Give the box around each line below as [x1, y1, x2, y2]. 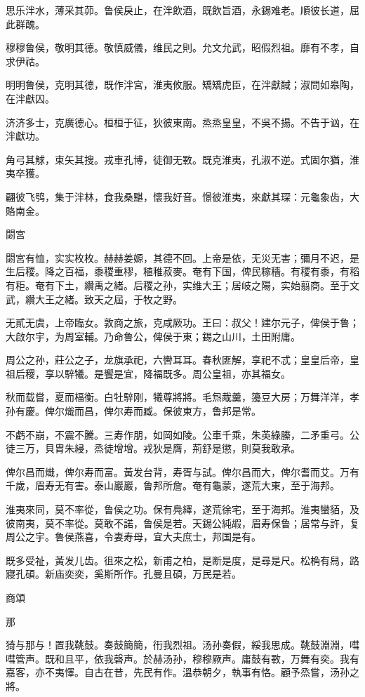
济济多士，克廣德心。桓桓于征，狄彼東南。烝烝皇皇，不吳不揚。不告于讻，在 [6, 114, 359, 129]
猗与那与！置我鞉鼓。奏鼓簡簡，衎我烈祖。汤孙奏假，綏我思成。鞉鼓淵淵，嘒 [6, 637, 359, 652]
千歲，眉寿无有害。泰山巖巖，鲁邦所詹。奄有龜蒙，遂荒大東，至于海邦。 [6, 478, 340, 493]
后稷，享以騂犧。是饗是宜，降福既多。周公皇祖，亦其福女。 [15, 366, 291, 380]
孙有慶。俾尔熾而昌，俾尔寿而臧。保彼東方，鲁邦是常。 [6, 404, 261, 418]
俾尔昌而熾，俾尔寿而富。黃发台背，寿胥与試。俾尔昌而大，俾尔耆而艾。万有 [6, 464, 359, 479]
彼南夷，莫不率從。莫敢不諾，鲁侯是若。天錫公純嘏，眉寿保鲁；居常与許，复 [6, 515, 359, 530]
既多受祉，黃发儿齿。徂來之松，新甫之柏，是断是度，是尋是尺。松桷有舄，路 [6, 552, 359, 567]
